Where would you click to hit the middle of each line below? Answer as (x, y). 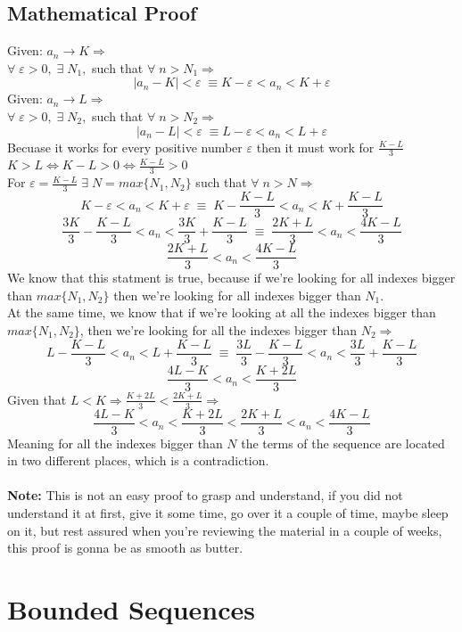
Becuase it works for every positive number (125, 147)
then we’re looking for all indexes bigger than (237, 295)
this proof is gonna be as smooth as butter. (125, 548)
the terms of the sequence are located (343, 443)
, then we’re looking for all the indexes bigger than (218, 330)
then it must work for (315, 147)
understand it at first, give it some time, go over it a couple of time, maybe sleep (228, 513)
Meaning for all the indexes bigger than (115, 443)
